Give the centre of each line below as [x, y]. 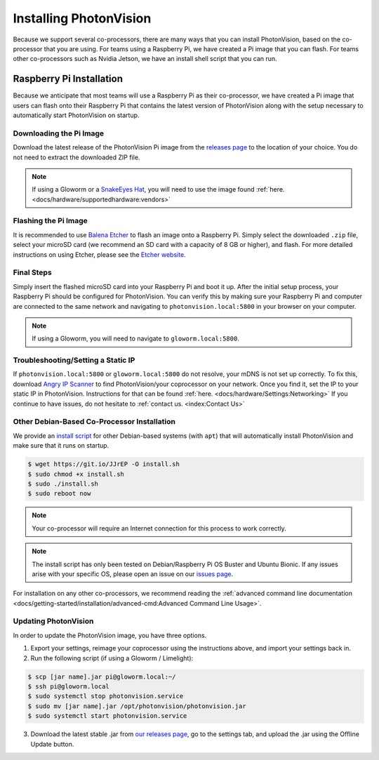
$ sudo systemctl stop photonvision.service [106, 696]
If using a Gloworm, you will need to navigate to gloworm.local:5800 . [136, 339]
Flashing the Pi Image [50, 221]
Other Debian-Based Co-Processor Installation [94, 422]
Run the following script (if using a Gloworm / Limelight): [112, 658]
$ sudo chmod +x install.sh [76, 474]
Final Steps [32, 272]
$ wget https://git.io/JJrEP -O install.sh [104, 464]
